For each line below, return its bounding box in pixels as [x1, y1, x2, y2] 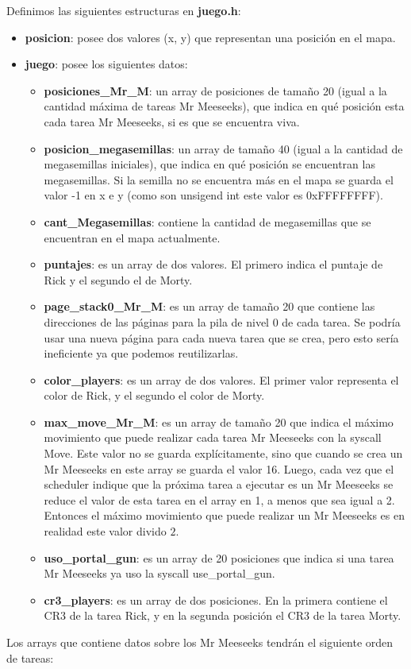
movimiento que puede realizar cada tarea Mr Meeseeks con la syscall [44, 429, 382, 446]
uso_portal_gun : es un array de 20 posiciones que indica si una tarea [44, 549, 394, 566]
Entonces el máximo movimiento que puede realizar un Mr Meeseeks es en [44, 507, 405, 524]
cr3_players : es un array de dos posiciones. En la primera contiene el [44, 591, 388, 608]
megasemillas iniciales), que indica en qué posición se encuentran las [44, 156, 375, 172]
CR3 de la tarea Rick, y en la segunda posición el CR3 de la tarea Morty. [44, 607, 401, 624]
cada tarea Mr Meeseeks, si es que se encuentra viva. [44, 113, 300, 130]
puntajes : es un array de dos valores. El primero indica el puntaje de [44, 256, 383, 273]
